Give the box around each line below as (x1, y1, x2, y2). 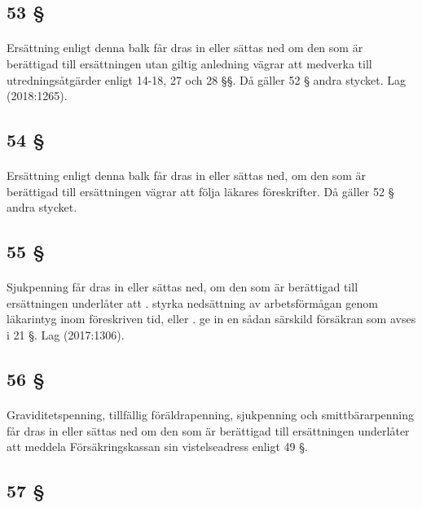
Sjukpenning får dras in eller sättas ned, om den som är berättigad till (7, 278, 358, 296)
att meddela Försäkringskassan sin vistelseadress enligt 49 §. (7, 438, 308, 455)
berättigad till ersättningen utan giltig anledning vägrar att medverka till (7, 55, 372, 72)
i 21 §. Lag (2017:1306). (7, 326, 125, 344)
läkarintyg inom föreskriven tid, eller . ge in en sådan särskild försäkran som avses (7, 310, 416, 327)
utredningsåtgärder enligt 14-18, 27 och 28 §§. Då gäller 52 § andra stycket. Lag (7, 71, 407, 88)
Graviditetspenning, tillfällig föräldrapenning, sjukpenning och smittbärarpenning (7, 406, 415, 423)
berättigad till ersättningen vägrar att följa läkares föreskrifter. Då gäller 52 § (7, 182, 394, 199)
